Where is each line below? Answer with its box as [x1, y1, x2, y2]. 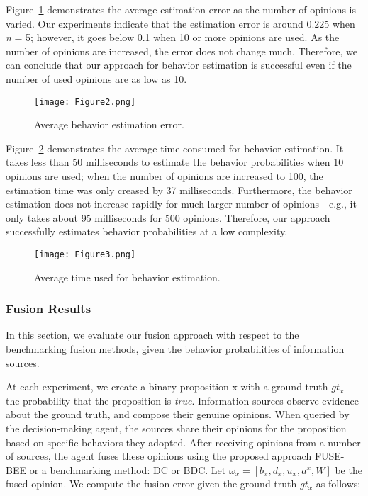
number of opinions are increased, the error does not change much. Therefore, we [6, 43, 357, 58]
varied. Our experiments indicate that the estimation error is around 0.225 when [6, 16, 355, 30]
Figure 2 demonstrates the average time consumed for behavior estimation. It [6, 140, 344, 155]
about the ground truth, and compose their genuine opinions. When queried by [6, 407, 350, 422]
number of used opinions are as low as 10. [6, 71, 187, 86]
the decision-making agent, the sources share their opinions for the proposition [6, 421, 347, 435]
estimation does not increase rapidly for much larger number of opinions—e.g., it [6, 196, 357, 211]
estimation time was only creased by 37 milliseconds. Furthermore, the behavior [6, 182, 352, 197]
